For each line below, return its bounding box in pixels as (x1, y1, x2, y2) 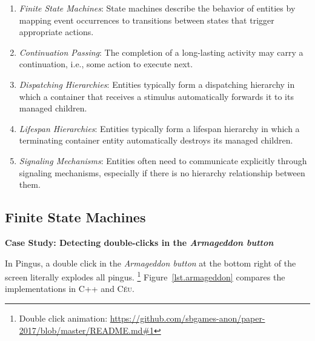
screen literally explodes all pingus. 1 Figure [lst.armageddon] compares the (5, 269, 285, 283)
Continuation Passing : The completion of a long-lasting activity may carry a (19, 45, 303, 58)
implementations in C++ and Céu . (5, 282, 134, 295)
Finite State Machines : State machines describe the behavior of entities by (19, 2, 296, 14)
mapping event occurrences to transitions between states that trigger (19, 13, 274, 26)
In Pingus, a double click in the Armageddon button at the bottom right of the (5, 256, 296, 269)
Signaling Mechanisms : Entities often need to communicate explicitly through (19, 154, 307, 167)
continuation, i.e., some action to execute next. (19, 58, 193, 70)
